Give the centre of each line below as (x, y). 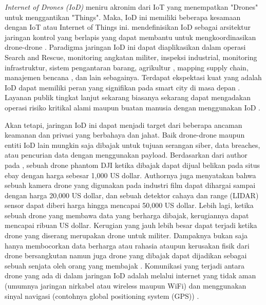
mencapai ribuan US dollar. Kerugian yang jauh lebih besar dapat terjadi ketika (131, 225)
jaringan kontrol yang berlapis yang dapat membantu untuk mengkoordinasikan (130, 37)
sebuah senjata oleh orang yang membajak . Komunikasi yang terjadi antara (125, 265)
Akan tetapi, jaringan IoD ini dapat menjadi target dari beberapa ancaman (123, 125)
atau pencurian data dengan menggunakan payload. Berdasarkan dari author (126, 155)
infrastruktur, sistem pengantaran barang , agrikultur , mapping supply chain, (127, 67)
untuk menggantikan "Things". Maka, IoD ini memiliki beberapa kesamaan (123, 17)
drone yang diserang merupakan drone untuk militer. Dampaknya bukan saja (126, 235)
